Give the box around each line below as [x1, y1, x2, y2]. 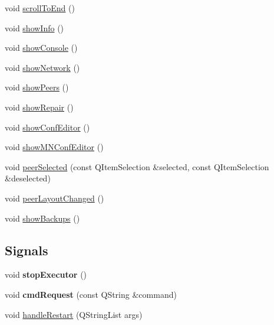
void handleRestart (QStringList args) [5, 308, 143, 320]
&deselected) [5, 172, 51, 184]
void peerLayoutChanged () [5, 191, 104, 204]
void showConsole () [5, 41, 78, 54]
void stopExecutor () [5, 268, 87, 281]
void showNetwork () [5, 61, 80, 73]
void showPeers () [5, 81, 69, 93]
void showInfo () [5, 21, 64, 34]
